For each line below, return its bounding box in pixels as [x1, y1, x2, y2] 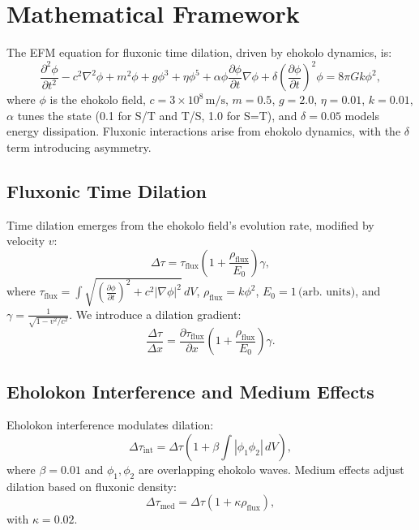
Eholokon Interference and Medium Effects [6, 378, 374, 403]
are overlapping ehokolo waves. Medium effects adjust [138, 461, 404, 478]
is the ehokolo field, [49, 91, 146, 108]
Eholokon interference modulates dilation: [6, 416, 214, 433]
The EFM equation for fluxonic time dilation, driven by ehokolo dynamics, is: [6, 44, 392, 61]
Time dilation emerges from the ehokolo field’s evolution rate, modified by [6, 216, 374, 233]
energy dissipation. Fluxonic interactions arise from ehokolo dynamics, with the [6, 123, 401, 140]
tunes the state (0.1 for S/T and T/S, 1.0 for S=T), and [17, 106, 297, 123]
